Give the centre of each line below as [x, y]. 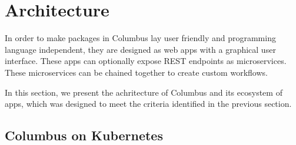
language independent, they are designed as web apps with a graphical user [140, 49]
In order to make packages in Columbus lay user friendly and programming [140, 38]
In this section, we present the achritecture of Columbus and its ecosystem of [144, 92]
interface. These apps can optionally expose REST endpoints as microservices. [146, 61]
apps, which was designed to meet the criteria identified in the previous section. [148, 104]
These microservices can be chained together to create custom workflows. [136, 72]
